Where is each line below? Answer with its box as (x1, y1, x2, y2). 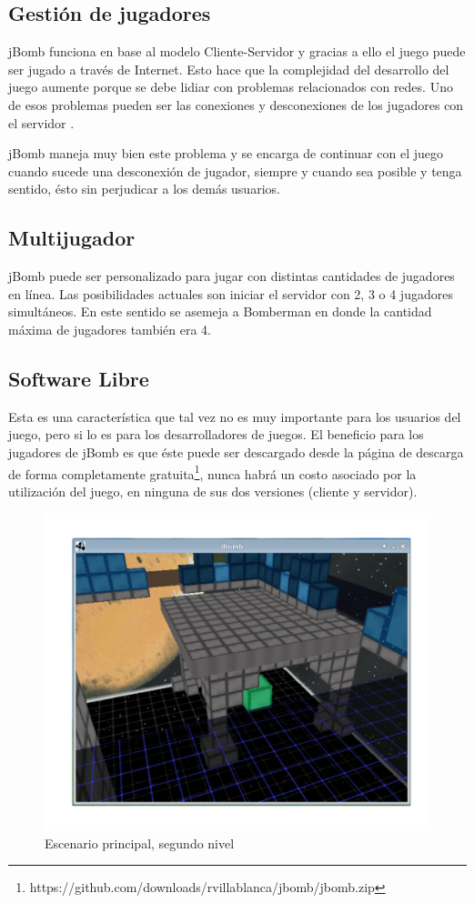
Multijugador (8, 224, 136, 252)
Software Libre (8, 364, 149, 392)
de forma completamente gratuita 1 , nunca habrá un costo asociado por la (8, 461, 417, 483)
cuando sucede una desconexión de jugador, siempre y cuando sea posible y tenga (8, 161, 462, 180)
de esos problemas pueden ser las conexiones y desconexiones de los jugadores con (8, 95, 464, 114)
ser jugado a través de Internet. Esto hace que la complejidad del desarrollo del (8, 59, 449, 78)
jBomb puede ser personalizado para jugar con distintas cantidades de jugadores (8, 266, 455, 286)
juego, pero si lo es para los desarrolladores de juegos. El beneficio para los (8, 425, 424, 444)
